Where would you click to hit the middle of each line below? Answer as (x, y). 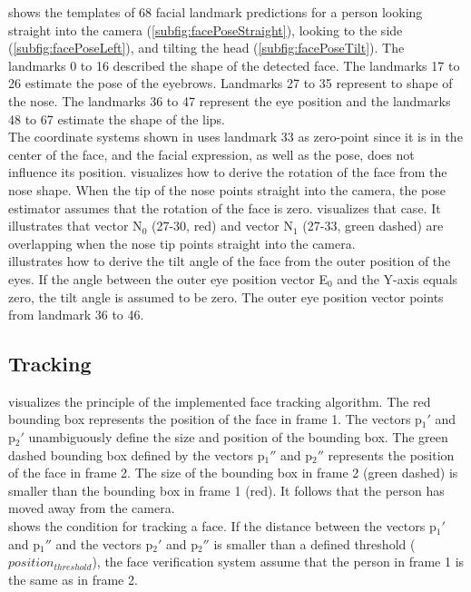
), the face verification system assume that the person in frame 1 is (278, 562)
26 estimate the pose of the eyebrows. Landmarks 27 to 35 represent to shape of (231, 83)
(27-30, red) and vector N (222, 226)
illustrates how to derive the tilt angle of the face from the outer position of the (230, 261)
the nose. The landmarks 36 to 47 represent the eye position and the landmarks (230, 100)
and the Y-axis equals (397, 278)
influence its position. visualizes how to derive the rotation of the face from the (228, 172)
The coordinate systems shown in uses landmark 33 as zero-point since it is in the (235, 137)
